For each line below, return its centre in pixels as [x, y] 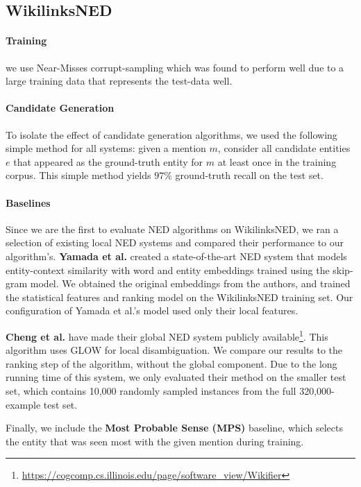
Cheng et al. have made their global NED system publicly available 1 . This [167, 335]
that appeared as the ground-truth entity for [108, 161]
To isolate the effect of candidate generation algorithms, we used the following [171, 134]
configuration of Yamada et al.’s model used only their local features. [152, 310]
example [23, 404]
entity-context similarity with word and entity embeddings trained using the [168, 270]
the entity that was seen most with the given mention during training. [155, 441]
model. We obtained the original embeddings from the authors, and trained [190, 283]
